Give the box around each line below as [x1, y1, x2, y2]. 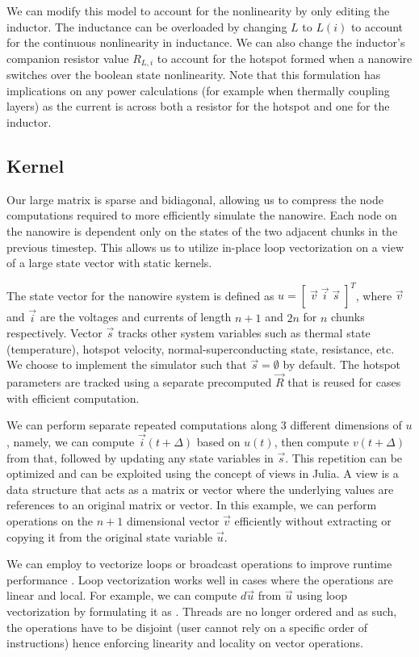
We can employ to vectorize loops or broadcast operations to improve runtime [6, 555, 392, 572]
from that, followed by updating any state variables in [6, 449, 274, 466]
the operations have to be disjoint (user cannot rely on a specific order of [6, 618, 367, 635]
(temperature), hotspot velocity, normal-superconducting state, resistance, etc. [6, 340, 395, 357]
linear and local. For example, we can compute [6, 587, 237, 604]
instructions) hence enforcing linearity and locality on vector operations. [6, 634, 363, 651]
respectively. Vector [6, 324, 103, 341]
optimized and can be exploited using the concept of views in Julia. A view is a [6, 465, 399, 482]
